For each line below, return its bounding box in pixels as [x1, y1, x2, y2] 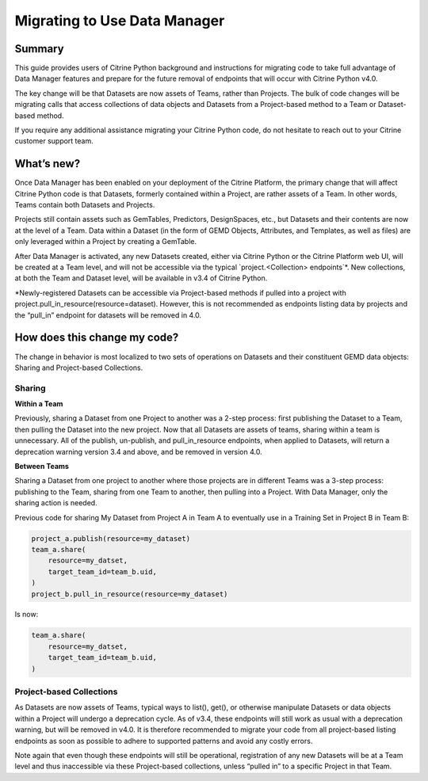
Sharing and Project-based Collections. [14, 363, 143, 372]
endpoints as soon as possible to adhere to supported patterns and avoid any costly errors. [14, 736, 313, 745]
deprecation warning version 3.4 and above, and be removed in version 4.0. [14, 447, 262, 456]
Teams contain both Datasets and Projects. [14, 200, 155, 210]
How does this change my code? [14, 331, 179, 345]
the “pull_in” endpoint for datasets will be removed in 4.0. [14, 310, 202, 320]
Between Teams [14, 462, 69, 471]
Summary [14, 42, 64, 55]
